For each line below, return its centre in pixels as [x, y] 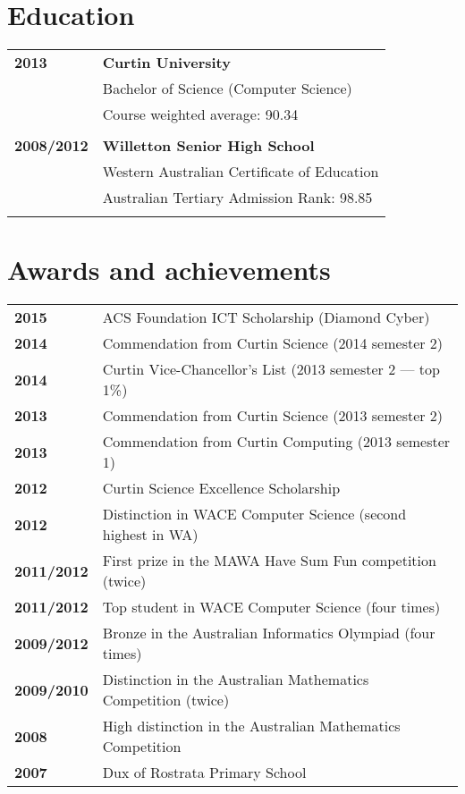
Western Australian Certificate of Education [241, 172]
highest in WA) [150, 535]
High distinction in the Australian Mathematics [251, 726]
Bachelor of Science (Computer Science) [227, 89]
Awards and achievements [169, 270]
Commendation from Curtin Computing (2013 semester [276, 442]
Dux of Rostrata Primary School [204, 773]
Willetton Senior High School [208, 146]
